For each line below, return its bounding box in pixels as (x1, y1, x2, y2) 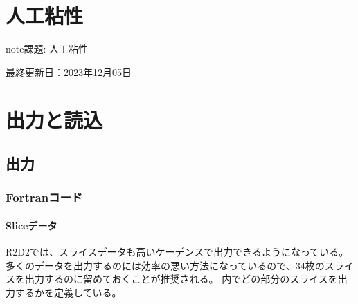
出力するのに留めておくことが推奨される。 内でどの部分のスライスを (24, 272, 338, 286)
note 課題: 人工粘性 (6, 41, 89, 56)
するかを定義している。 (15, 285, 122, 299)
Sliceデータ (6, 218, 57, 232)
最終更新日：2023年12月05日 (6, 64, 132, 79)
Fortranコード (6, 189, 83, 206)
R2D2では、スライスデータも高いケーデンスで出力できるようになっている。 (6, 245, 349, 259)
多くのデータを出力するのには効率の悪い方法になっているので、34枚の (6, 258, 325, 272)
